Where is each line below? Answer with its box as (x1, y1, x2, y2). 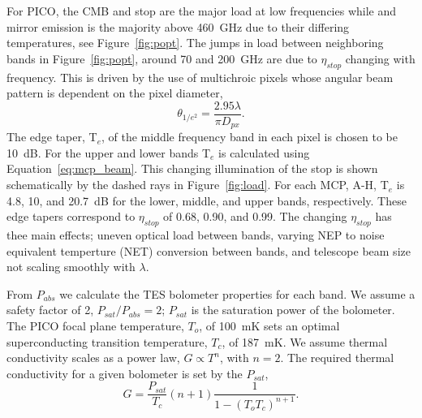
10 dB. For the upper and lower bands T (6, 144, 211, 161)
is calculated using (218, 144, 310, 161)
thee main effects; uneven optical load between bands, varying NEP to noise (6, 226, 385, 243)
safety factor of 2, (6, 301, 94, 318)
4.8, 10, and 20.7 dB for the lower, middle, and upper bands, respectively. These (6, 192, 407, 209)
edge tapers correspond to (6, 208, 136, 225)
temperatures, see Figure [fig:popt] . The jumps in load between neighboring (6, 34, 384, 51)
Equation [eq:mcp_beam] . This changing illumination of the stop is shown (6, 160, 378, 177)
